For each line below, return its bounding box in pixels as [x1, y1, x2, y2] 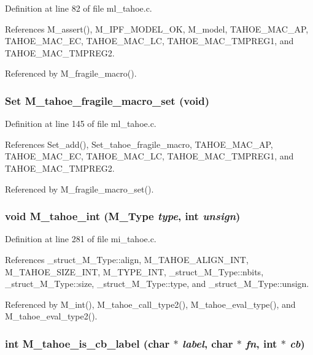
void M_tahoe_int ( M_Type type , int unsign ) [5, 208, 241, 224]
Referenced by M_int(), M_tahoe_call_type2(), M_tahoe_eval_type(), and [5, 297, 296, 310]
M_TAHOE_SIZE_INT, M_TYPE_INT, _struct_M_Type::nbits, [5, 265, 264, 278]
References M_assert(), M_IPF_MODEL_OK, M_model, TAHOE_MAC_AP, [5, 22, 309, 35]
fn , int [245, 335, 277, 351]
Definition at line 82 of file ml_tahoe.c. [5, 2, 152, 14]
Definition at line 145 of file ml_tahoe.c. [5, 117, 156, 130]
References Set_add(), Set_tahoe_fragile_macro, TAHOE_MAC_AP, [5, 137, 273, 150]
